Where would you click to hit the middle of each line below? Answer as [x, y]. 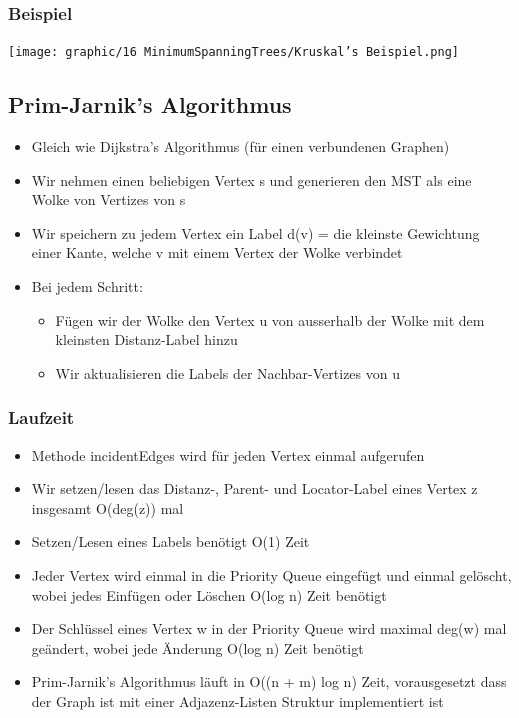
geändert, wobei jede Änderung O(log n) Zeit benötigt [197, 647]
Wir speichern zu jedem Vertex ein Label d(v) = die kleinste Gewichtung [255, 232]
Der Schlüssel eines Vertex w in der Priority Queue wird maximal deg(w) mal [269, 628]
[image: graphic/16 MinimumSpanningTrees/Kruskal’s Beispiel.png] [234, 52]
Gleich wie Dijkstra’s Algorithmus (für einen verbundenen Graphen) [240, 146]
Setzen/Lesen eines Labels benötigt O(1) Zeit [170, 541]
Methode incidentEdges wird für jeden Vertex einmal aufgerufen [228, 454]
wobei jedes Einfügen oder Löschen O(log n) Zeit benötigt [209, 594]
